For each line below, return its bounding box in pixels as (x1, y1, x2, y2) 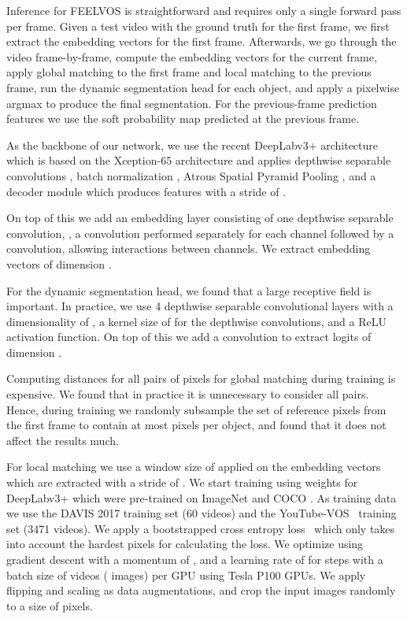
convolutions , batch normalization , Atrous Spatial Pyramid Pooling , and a (6, 167, 376, 183)
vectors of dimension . (6, 255, 112, 272)
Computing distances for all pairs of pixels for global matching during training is (6, 370, 396, 387)
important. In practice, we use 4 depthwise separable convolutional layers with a (6, 298, 394, 314)
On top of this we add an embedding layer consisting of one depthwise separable (6, 209, 394, 226)
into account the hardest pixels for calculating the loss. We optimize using (6, 536, 364, 552)
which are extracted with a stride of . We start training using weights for (6, 474, 358, 491)
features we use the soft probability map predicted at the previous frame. (6, 110, 360, 127)
